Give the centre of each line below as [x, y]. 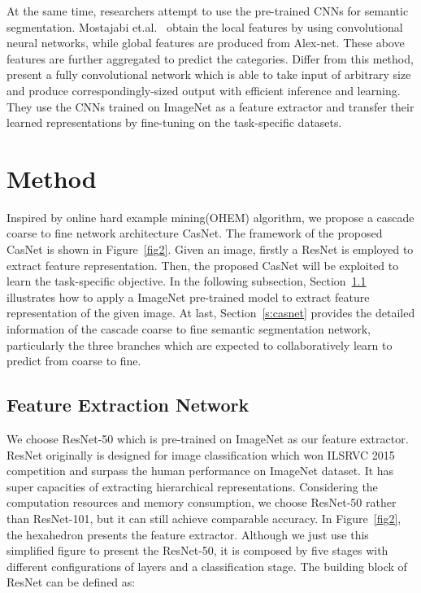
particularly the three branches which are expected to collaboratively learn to [200, 344]
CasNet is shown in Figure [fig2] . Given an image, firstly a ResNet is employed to [210, 249]
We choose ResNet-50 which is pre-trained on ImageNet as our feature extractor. [208, 439]
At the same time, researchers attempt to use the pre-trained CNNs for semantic [208, 11]
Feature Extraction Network [128, 405]
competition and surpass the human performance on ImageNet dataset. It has [200, 471]
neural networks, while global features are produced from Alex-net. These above [206, 43]
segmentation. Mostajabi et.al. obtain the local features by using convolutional [205, 26]
